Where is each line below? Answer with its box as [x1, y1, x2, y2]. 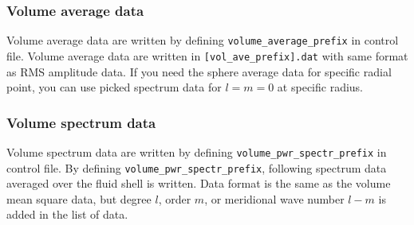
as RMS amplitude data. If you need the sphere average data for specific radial [6, 63, 392, 80]
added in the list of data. [6, 206, 128, 223]
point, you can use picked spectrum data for [6, 79, 222, 95]
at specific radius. [277, 79, 364, 95]
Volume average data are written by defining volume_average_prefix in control [6, 32, 399, 48]
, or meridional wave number [204, 190, 345, 207]
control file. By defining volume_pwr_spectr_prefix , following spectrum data [6, 159, 387, 176]
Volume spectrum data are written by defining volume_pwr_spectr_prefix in [6, 143, 387, 160]
